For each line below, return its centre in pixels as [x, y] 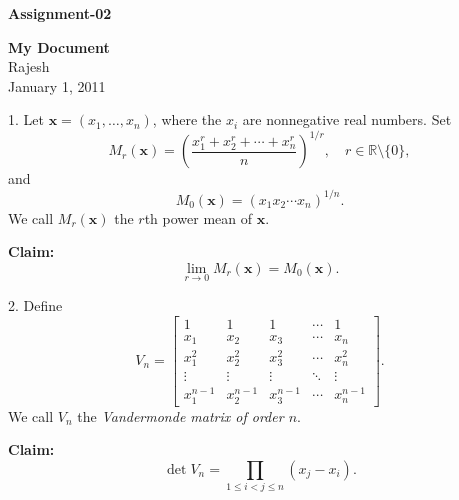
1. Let [26, 119]
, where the [187, 119]
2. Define [35, 304]
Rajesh [29, 66]
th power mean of [198, 217]
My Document [59, 46]
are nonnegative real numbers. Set [347, 119]
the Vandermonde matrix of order [180, 415]
